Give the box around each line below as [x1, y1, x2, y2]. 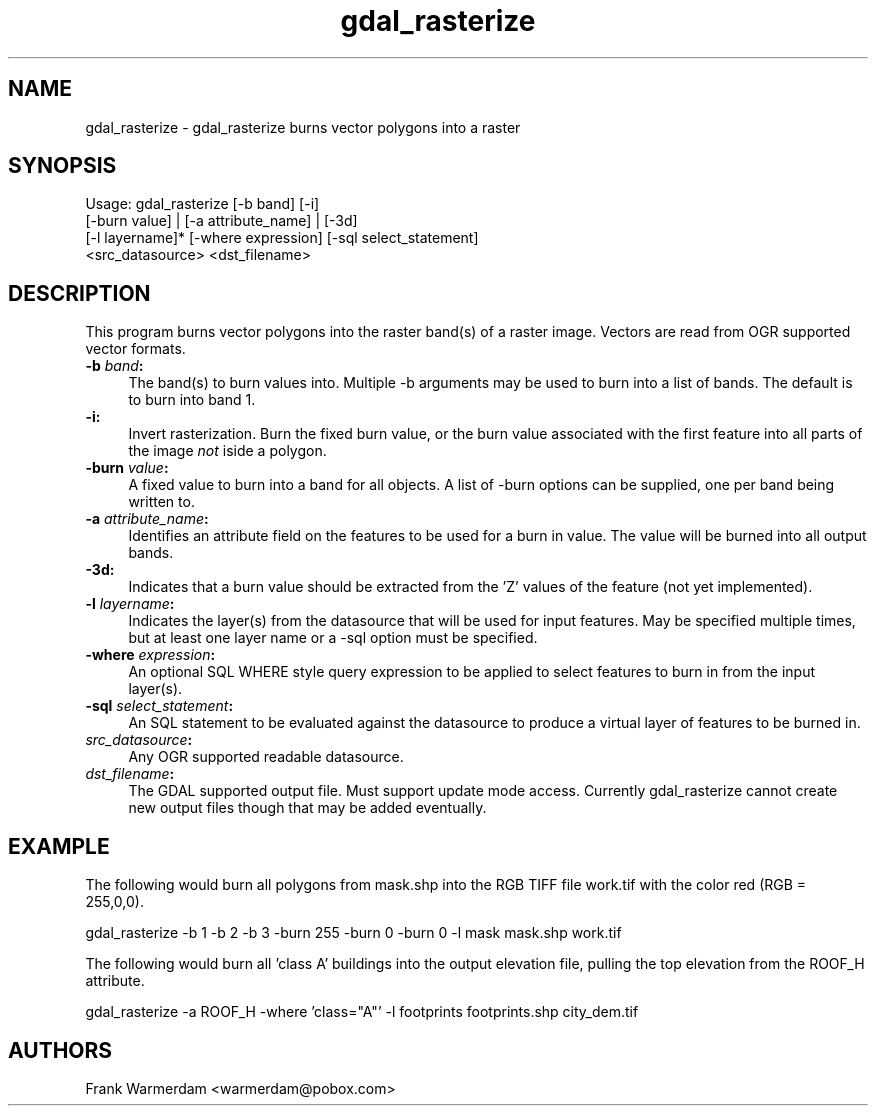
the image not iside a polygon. [128, 442, 327, 460]
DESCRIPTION [8, 280, 151, 306]
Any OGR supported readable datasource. [128, 748, 404, 766]
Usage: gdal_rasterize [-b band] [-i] [85, 195, 320, 213]
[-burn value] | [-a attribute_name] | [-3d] [85, 212, 358, 230]
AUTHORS [8, 1037, 113, 1063]
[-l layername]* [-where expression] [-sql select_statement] [85, 229, 479, 247]
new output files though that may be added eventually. [128, 799, 487, 817]
